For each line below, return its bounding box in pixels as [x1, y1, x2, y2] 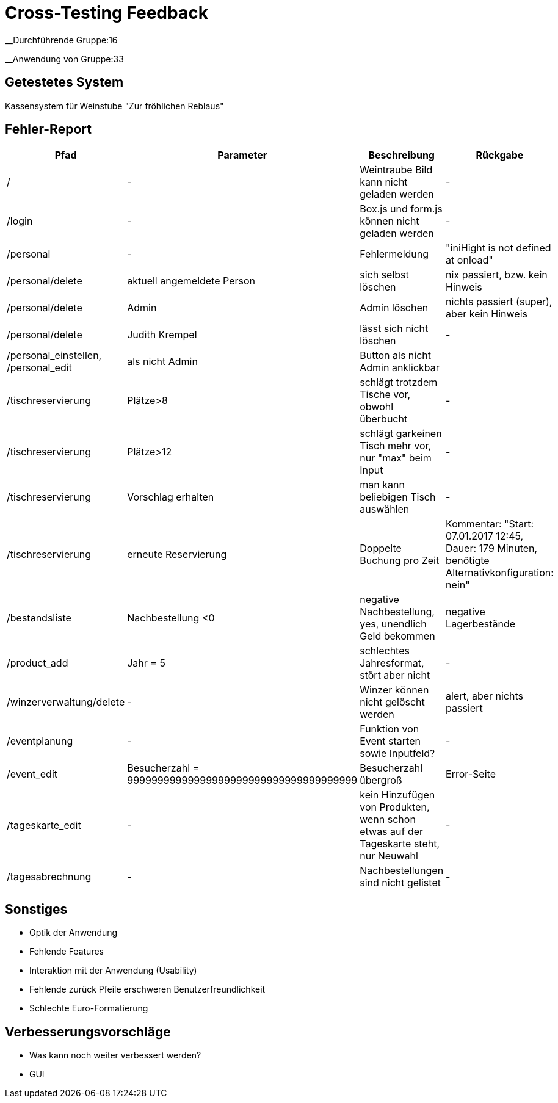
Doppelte [360, 542, 402, 555]
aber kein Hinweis [446, 308, 527, 320]
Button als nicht [360, 349, 431, 362]
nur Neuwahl [360, 850, 418, 863]
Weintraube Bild [360, 164, 433, 176]
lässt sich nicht [360, 322, 429, 335]
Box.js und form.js [360, 203, 443, 215]
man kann [360, 479, 405, 491]
